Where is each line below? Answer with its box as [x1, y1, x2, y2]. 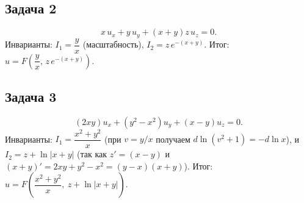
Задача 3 [5, 87, 57, 106]
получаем [156, 132, 190, 145]
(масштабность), [82, 38, 144, 51]
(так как [77, 148, 107, 160]
